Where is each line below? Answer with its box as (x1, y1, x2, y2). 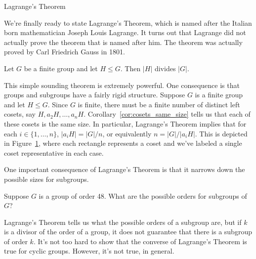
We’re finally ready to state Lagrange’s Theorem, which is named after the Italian (4, 17, 252, 28)
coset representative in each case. (4, 147, 104, 158)
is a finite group (195, 89, 243, 100)
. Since (47, 99, 68, 109)
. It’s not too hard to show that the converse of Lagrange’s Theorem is (33, 236, 247, 246)
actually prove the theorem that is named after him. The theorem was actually (4, 37, 243, 47)
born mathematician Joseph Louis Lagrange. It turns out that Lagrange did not (4, 27, 246, 38)
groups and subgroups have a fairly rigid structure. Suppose (4, 89, 185, 100)
